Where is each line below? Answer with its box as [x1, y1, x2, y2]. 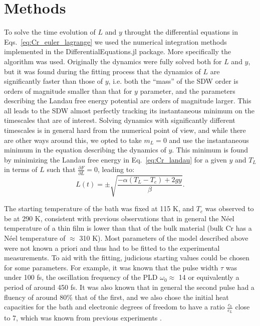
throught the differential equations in [124, 27, 238, 37]
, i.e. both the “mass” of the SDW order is [108, 76, 238, 86]
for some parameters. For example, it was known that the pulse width [4, 262, 218, 272]
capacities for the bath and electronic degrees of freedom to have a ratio [4, 301, 225, 312]
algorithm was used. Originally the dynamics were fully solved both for [4, 56, 222, 66]
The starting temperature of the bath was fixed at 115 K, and [4, 203, 194, 214]
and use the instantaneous [169, 134, 249, 145]
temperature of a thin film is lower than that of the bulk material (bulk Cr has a [4, 223, 252, 233]
